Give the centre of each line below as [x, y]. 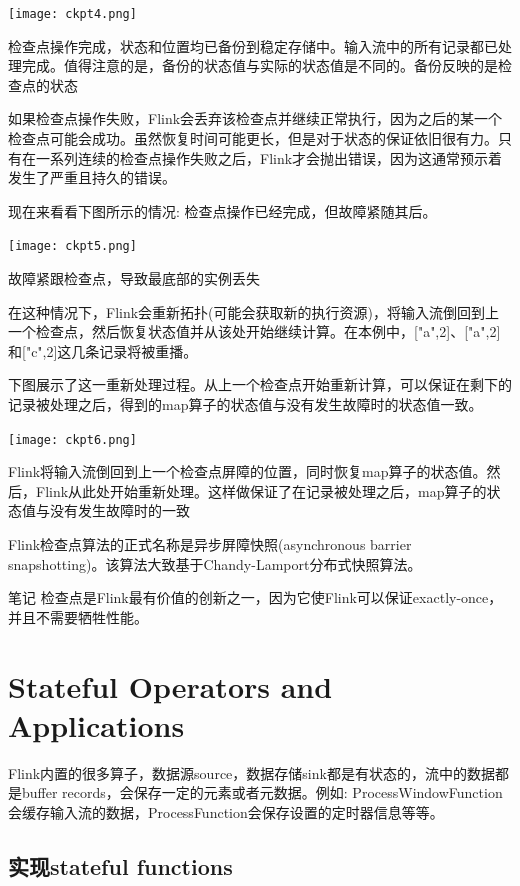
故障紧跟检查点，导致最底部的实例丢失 [134, 278]
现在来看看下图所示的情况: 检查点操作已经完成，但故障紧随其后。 [222, 210]
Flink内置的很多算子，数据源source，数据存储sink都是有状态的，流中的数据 [251, 772]
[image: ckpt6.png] [72, 439]
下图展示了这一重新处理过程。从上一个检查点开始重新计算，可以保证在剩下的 [260, 384]
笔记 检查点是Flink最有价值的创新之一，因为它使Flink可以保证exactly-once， [255, 597]
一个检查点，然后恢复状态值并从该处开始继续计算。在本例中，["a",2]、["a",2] [254, 331]
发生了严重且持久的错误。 [92, 177]
